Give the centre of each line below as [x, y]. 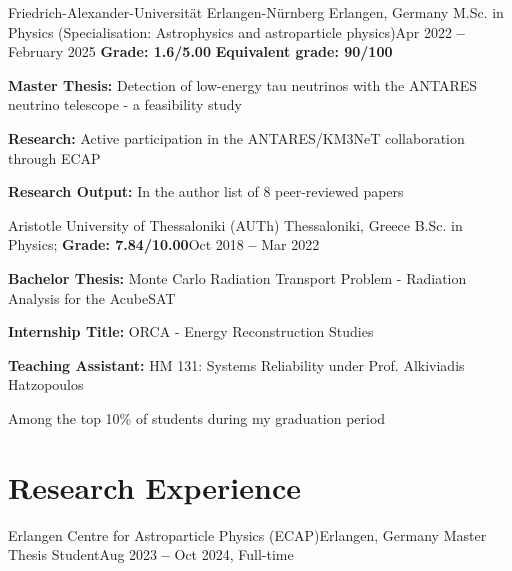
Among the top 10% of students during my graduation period [197, 417]
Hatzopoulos [46, 384]
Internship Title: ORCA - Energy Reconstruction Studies [191, 331]
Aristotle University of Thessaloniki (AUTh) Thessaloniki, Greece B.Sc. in [235, 224]
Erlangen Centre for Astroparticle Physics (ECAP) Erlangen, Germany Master [247, 534]
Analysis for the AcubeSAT [92, 297]
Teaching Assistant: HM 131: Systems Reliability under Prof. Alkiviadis [236, 364]
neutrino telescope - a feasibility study [125, 104]
